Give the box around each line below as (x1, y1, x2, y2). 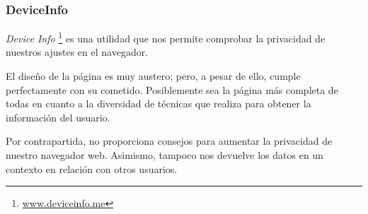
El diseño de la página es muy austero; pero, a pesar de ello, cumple (6, 69, 301, 83)
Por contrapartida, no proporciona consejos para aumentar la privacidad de (6, 133, 333, 148)
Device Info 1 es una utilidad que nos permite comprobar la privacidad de (6, 29, 326, 45)
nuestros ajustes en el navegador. (6, 44, 149, 59)
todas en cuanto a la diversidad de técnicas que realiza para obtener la (6, 96, 311, 111)
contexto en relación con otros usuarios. (6, 161, 178, 176)
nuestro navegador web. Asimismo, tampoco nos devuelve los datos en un (6, 148, 323, 162)
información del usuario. (6, 109, 110, 124)
